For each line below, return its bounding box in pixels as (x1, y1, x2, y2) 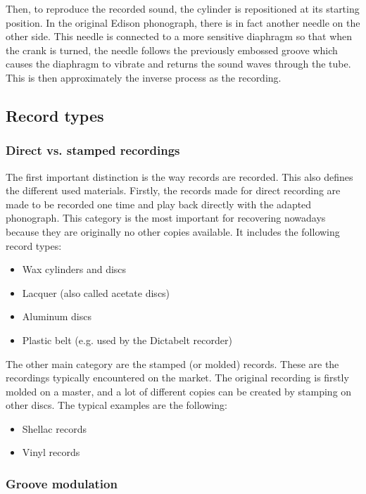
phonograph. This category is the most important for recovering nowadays (6, 210, 326, 225)
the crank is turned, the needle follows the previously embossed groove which (6, 42, 338, 57)
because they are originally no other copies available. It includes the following (6, 224, 340, 239)
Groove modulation (6, 474, 118, 492)
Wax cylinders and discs (22, 262, 127, 277)
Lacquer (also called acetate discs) (22, 285, 170, 300)
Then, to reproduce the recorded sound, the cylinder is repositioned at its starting (6, 1, 360, 15)
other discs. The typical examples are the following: (6, 398, 227, 412)
